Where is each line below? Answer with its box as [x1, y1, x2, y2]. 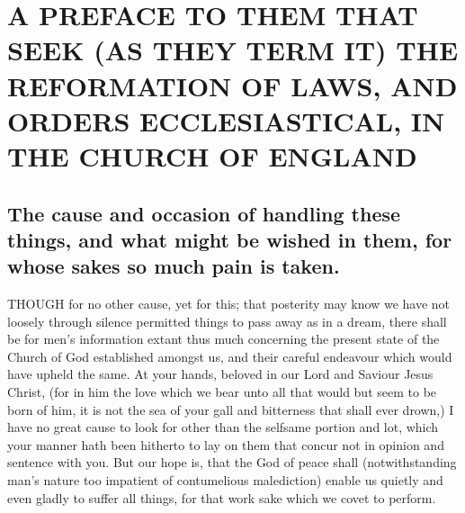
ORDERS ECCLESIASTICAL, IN [7, 102, 445, 139]
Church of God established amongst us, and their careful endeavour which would [7, 346, 452, 365]
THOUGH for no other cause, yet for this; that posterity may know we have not [7, 294, 451, 313]
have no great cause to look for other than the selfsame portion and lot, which [7, 418, 439, 436]
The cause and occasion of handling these [7, 199, 401, 227]
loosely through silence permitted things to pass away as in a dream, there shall [7, 311, 447, 330]
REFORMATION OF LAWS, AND [7, 67, 458, 103]
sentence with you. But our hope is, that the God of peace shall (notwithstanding [7, 453, 457, 472]
